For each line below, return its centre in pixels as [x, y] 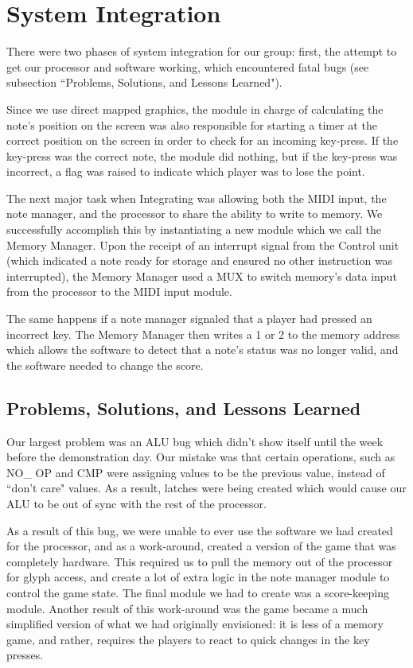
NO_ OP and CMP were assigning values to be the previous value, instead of [196, 472]
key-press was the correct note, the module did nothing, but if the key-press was [202, 155]
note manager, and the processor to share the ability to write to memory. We [195, 214]
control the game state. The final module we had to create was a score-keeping [198, 592]
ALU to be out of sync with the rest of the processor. [136, 503]
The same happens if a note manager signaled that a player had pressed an [189, 318]
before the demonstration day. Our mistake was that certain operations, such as [201, 457]
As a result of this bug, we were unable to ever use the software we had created [200, 530]
